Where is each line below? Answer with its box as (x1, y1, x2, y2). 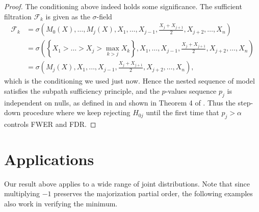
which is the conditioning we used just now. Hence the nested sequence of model (4, 75, 255, 86)
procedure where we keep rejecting (22, 107, 131, 118)
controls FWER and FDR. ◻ (4, 119, 96, 129)
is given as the (45, 11, 90, 21)
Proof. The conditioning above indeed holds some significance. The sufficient (4, 1, 242, 11)
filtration (4, 11, 32, 21)
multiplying (4, 188, 40, 199)
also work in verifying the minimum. (4, 198, 118, 208)
